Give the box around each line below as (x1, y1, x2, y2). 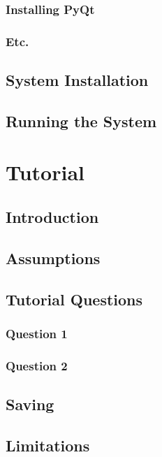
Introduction (6, 206, 99, 228)
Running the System (6, 110, 157, 131)
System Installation (6, 69, 149, 91)
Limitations (6, 434, 90, 456)
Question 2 (6, 356, 68, 374)
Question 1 (6, 324, 68, 342)
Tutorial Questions (6, 288, 143, 310)
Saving (6, 393, 54, 415)
